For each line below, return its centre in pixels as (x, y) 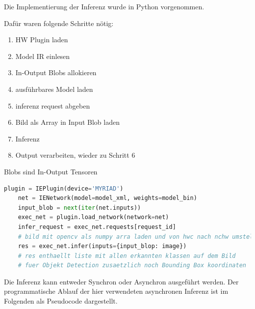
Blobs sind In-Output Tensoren (51, 171)
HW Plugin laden (42, 40)
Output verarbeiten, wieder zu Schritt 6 (75, 155)
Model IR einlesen (43, 56)
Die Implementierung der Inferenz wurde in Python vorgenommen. (104, 6)
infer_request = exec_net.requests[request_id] (97, 227)
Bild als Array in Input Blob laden (67, 122)
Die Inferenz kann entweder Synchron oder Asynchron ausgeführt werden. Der (121, 281)
